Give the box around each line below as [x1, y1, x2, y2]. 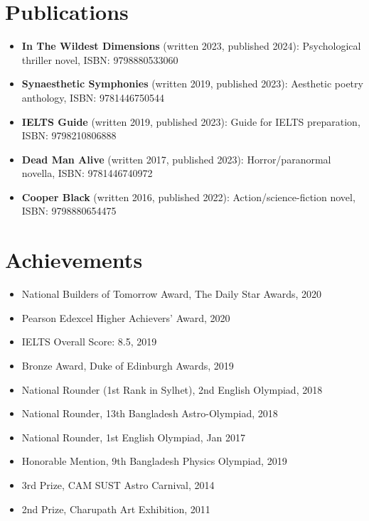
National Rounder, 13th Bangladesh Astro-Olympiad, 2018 [21, 406, 278, 421]
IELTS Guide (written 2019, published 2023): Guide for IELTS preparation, [21, 114, 360, 129]
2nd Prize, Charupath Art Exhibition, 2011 [21, 501, 210, 516]
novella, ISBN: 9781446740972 [21, 166, 153, 181]
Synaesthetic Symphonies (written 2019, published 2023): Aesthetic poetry [21, 76, 363, 91]
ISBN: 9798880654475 [21, 203, 117, 218]
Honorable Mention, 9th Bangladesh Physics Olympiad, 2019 [21, 453, 287, 468]
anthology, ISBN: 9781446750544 [21, 90, 164, 104]
